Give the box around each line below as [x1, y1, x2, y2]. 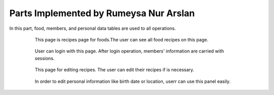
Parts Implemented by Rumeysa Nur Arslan [9, 8, 195, 19]
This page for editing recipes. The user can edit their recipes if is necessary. [35, 67, 195, 73]
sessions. [35, 55, 55, 61]
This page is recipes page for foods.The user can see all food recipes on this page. [35, 36, 209, 42]
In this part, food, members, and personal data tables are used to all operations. [9, 25, 176, 31]
